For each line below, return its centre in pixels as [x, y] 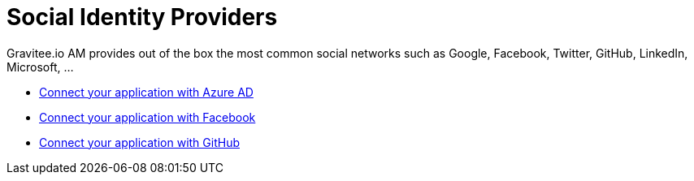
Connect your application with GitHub [139, 142]
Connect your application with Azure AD [146, 92]
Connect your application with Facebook [147, 117]
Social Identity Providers [142, 17]
